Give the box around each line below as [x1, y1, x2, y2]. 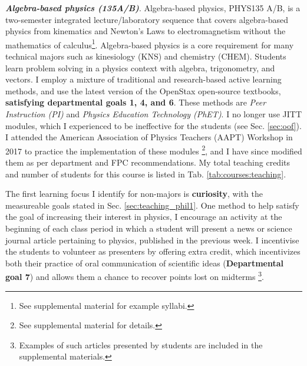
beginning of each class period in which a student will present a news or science [5, 222, 292, 234]
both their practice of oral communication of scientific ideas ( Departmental [5, 256, 283, 269]
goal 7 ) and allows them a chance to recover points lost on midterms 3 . [5, 269, 264, 283]
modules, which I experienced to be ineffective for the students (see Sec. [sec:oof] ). [5, 119, 302, 131]
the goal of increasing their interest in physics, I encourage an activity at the [5, 210, 282, 223]
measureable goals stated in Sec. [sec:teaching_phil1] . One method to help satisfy [5, 199, 299, 211]
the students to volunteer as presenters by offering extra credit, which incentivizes [5, 245, 301, 258]
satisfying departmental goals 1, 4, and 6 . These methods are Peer [5, 96, 266, 108]
